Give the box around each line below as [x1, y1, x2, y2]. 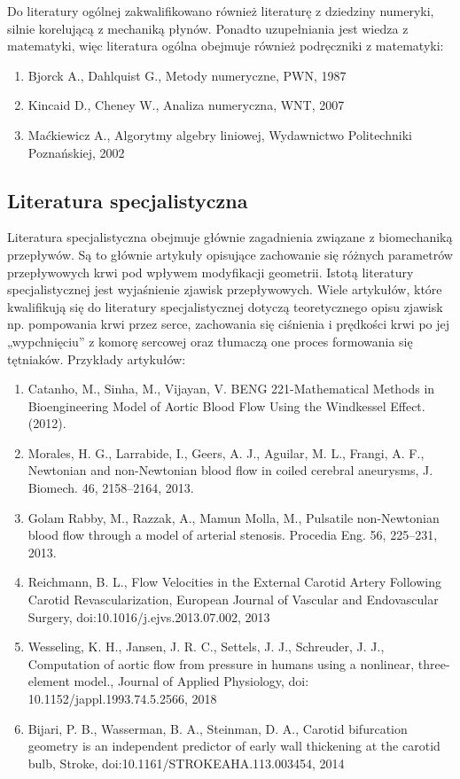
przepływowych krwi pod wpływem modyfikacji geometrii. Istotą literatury [7, 262, 414, 281]
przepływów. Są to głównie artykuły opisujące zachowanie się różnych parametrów [7, 245, 453, 263]
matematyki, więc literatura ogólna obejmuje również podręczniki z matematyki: [7, 36, 444, 55]
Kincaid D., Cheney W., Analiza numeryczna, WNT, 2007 [27, 96, 345, 114]
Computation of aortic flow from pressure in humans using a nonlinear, [27, 654, 415, 673]
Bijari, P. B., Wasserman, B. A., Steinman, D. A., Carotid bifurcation [27, 719, 408, 737]
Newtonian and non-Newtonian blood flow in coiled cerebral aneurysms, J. [27, 461, 433, 479]
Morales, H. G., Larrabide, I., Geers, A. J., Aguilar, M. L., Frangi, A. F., [27, 443, 425, 462]
